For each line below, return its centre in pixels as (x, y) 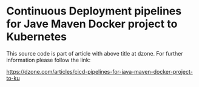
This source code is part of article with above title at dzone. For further (95, 53)
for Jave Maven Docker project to (92, 24)
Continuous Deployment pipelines (94, 11)
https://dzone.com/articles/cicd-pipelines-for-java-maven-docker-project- (99, 71)
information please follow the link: (49, 60)
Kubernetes (37, 37)
